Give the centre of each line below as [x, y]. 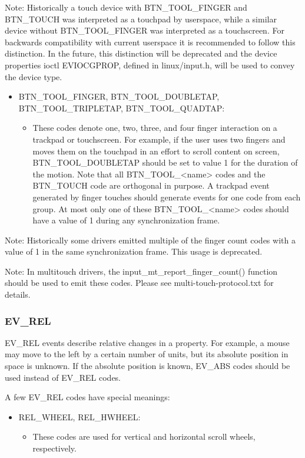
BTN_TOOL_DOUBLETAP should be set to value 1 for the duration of [165, 162]
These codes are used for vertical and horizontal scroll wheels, [144, 436]
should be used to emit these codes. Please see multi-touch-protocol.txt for [139, 283]
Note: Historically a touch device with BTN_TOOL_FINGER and [126, 7]
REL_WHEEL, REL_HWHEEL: [79, 416]
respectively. [54, 448]
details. [18, 294]
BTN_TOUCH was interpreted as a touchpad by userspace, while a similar [141, 19]
